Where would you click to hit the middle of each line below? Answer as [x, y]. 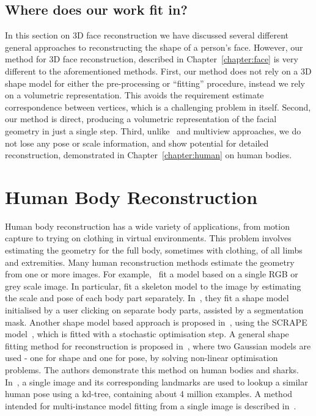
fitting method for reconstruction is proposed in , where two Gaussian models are [158, 345]
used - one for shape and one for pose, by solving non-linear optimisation [141, 358]
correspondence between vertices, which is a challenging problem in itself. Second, [158, 107]
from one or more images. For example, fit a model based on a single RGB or [152, 274]
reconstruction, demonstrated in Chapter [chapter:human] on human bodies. [149, 155]
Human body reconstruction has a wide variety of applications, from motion [147, 226]
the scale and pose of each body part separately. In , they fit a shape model [147, 298]
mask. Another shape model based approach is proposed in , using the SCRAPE [156, 322]
